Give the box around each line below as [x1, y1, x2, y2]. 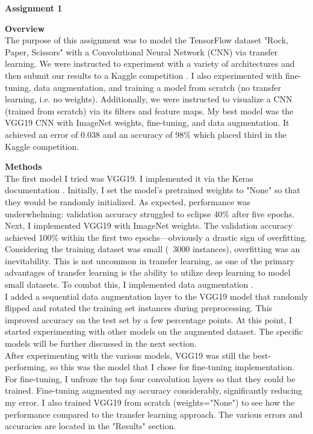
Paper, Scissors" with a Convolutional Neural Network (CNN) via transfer [5, 45, 278, 58]
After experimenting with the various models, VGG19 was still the [5, 349, 250, 361]
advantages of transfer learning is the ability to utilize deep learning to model [5, 266, 291, 279]
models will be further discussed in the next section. [5, 337, 197, 350]
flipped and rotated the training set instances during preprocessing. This [5, 302, 273, 314]
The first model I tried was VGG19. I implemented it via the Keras [5, 172, 253, 184]
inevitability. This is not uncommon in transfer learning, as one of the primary [5, 254, 294, 267]
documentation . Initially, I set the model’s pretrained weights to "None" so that [5, 184, 300, 196]
